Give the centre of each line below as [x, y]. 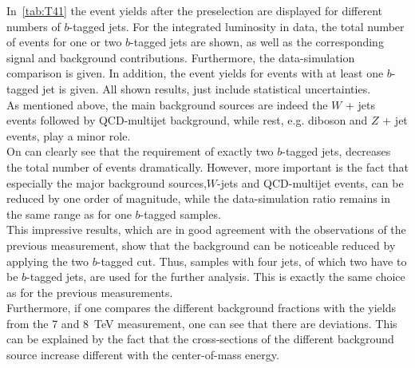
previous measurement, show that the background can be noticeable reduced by [201, 245]
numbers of [34, 26]
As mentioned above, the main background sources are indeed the [167, 104]
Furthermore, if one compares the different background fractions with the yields [201, 308]
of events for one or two [64, 42]
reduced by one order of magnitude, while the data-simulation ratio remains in [199, 198]
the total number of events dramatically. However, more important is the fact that [207, 166]
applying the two [48, 261]
